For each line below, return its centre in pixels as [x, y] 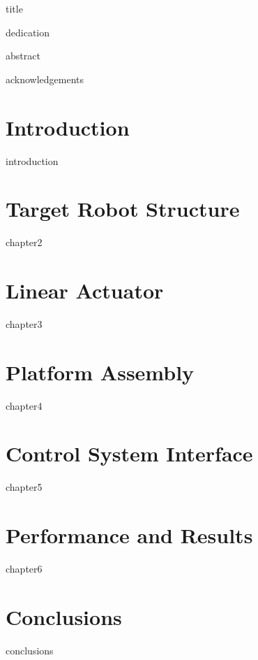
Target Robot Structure [123, 209]
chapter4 [24, 405]
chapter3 [24, 323]
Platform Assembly [100, 372]
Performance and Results [129, 535]
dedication [28, 32]
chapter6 [24, 569]
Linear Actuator [85, 290]
